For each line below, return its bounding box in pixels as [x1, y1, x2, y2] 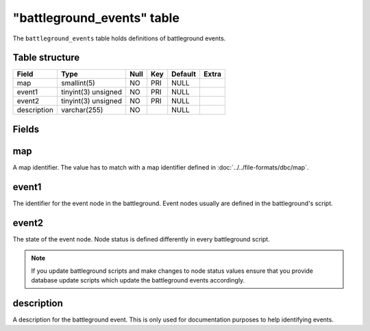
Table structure [12, 52, 80, 64]
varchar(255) [60, 105, 103, 115]
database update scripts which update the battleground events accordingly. [31, 276, 245, 284]
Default [171, 69, 197, 79]
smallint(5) [60, 79, 95, 88]
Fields [12, 123, 40, 135]
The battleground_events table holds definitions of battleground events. [12, 34, 226, 42]
